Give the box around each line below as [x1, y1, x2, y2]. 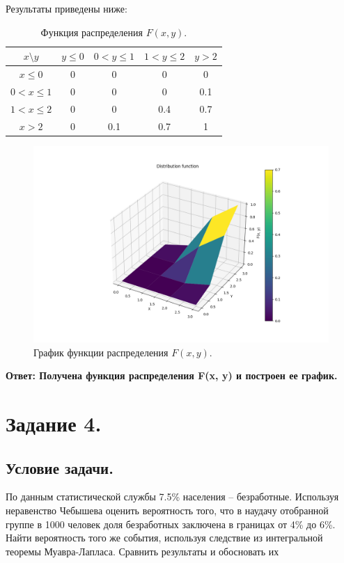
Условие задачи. [6, 457, 114, 478]
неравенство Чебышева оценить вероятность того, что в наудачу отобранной [6, 503, 329, 517]
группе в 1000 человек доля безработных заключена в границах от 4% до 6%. [6, 516, 336, 531]
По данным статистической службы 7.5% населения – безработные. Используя [6, 489, 339, 504]
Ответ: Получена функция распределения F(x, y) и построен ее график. [6, 368, 338, 383]
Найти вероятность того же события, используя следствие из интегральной [6, 530, 323, 545]
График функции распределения [33, 344, 169, 359]
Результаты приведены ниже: [6, 1, 127, 15]
